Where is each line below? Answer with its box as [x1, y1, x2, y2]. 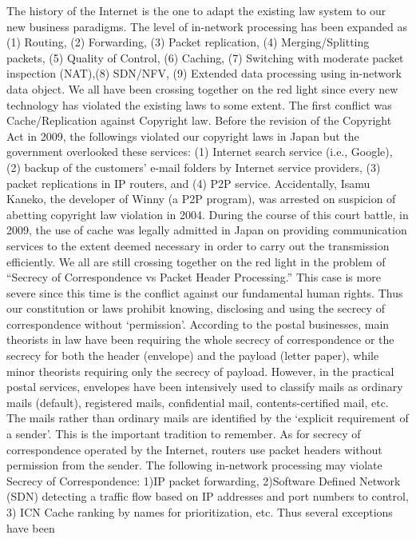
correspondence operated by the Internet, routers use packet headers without [6, 441, 382, 457]
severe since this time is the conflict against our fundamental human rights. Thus [6, 284, 403, 301]
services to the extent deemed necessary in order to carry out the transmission [6, 237, 390, 254]
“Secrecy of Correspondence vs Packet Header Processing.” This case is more [6, 269, 381, 285]
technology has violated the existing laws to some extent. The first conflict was [6, 96, 392, 113]
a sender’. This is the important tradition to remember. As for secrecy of [6, 425, 361, 442]
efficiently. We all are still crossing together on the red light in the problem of [6, 253, 386, 269]
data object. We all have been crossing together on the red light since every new [6, 80, 398, 97]
